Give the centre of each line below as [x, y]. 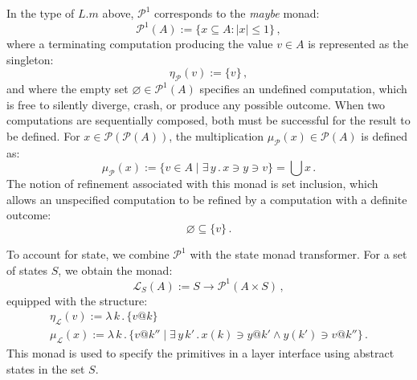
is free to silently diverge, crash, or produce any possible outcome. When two [196, 104]
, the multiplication [217, 135]
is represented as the [358, 44]
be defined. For [43, 135]
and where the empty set [67, 89]
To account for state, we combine [88, 254]
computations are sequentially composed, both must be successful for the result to [208, 120]
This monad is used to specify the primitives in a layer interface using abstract [200, 352]
